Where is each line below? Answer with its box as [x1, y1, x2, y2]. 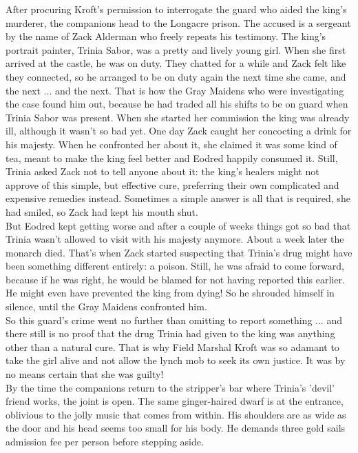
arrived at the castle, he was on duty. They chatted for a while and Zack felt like [6, 56, 346, 70]
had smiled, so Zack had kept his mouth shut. [6, 204, 198, 219]
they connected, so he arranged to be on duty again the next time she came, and [6, 69, 346, 83]
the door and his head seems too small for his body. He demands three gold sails [6, 421, 346, 435]
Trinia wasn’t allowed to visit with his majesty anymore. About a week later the [6, 232, 344, 246]
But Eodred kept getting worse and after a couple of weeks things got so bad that [6, 218, 351, 232]
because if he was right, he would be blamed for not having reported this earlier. [6, 272, 345, 286]
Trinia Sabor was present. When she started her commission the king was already [6, 110, 350, 124]
